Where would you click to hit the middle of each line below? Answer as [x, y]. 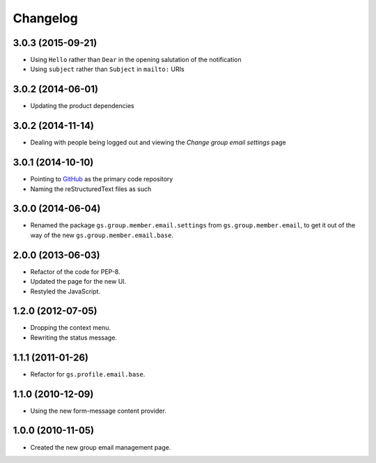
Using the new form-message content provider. [98, 411]
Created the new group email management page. [101, 447]
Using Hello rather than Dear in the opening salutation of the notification [136, 60]
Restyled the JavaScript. [65, 291]
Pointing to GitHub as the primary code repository [102, 179]
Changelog [45, 18]
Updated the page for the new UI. [78, 282]
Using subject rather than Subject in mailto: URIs [107, 69]
